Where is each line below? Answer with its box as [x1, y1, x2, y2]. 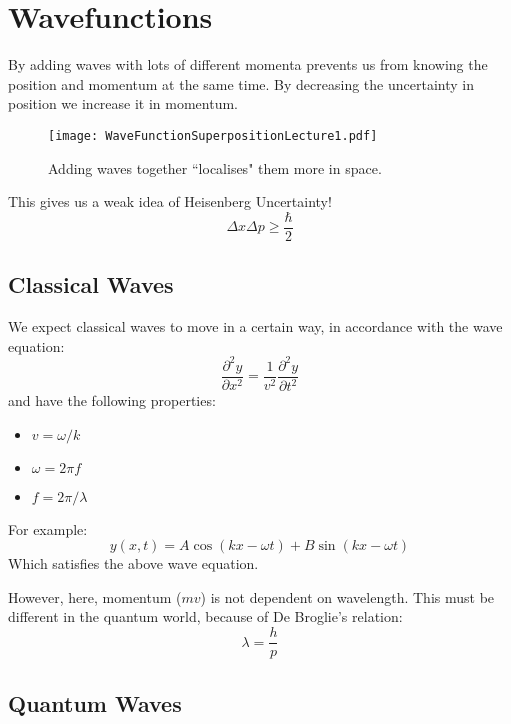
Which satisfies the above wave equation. [8, 553, 259, 574]
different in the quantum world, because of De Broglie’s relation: [8, 606, 403, 627]
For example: [8, 518, 88, 539]
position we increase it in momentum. [8, 93, 239, 114]
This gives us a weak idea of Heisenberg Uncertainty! [8, 191, 332, 212]
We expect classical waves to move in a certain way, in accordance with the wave [8, 316, 503, 337]
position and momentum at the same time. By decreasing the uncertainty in [8, 73, 474, 94]
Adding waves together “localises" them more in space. [48, 157, 382, 178]
